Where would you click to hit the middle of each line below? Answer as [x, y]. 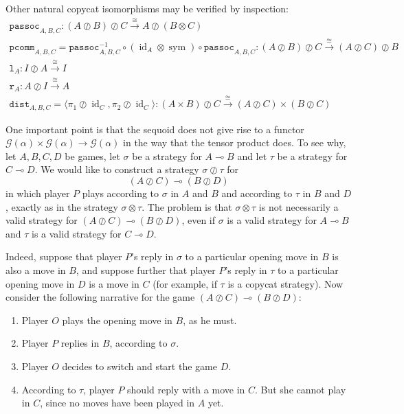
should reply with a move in [186, 389]
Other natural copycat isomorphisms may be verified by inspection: [147, 8]
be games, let [92, 156]
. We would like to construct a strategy [117, 169]
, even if [199, 220]
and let [252, 156]
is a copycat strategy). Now [285, 283]
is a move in [114, 283]
